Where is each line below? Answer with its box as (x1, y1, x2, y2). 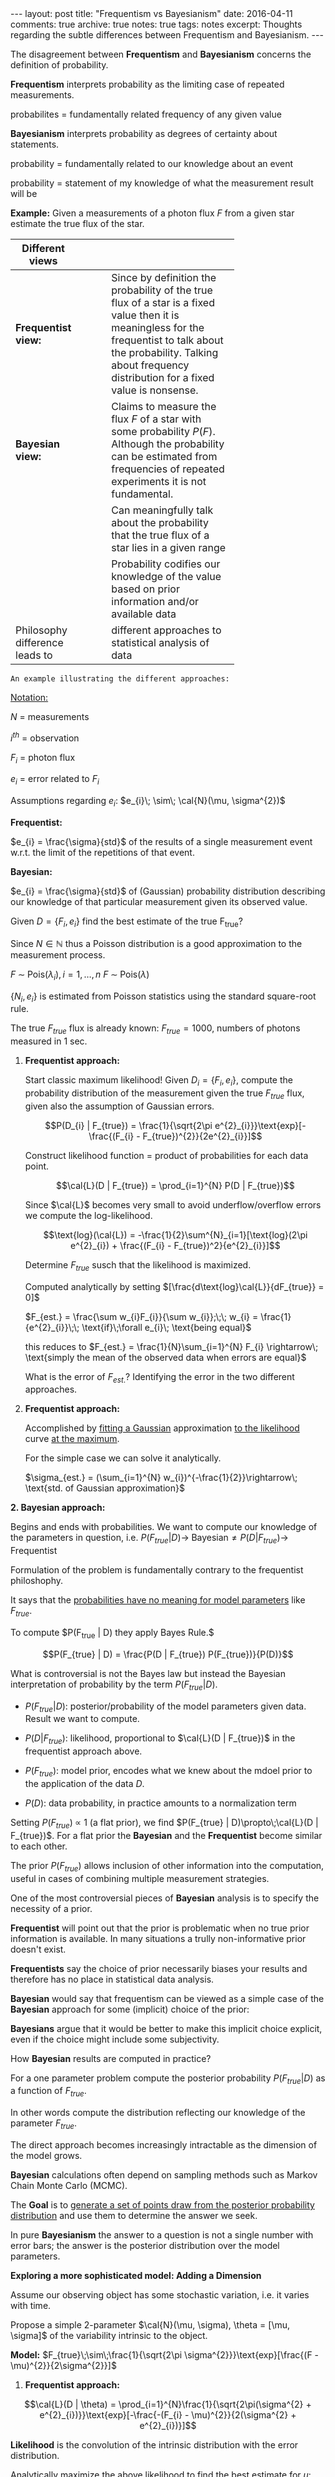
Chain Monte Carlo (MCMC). (10, 2179, 128, 2191)
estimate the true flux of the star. (10, 218, 145, 229)
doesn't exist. (10, 1943, 67, 1955)
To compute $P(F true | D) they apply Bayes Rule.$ (10, 1627, 215, 1641)
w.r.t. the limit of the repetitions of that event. (10, 847, 195, 859)
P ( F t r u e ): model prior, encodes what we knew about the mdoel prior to (24, 1765, 313, 1779)
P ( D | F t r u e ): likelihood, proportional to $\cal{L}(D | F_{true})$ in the (24, 1732, 296, 1747)
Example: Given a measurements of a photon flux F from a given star (10, 207, 295, 219)
